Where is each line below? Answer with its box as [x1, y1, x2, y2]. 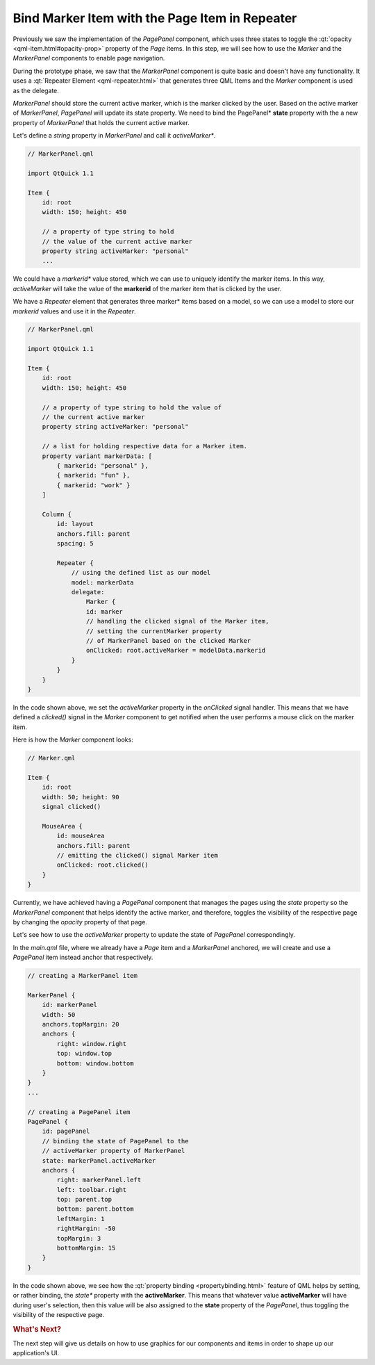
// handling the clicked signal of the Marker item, [85, 617, 269, 626]
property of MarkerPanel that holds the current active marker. [12, 118, 190, 126]
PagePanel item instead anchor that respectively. [12, 953, 153, 962]
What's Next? [12, 1324, 62, 1334]
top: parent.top [56, 1195, 112, 1204]
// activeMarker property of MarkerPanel [42, 1147, 185, 1155]
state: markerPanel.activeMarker [42, 1156, 156, 1164]
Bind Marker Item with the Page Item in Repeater [12, 10, 297, 26]
